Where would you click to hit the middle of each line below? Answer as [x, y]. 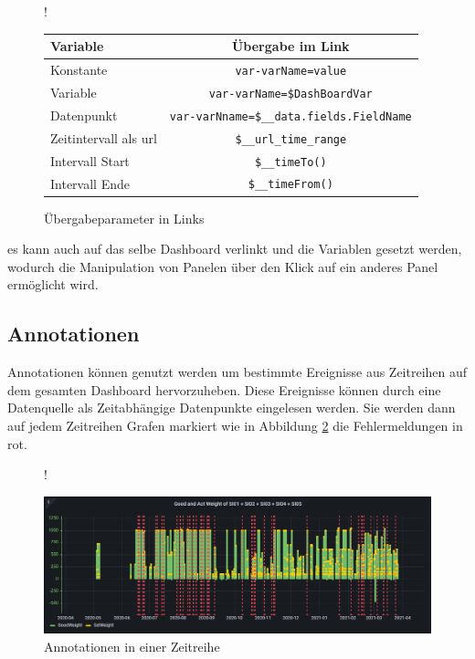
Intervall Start [90, 160]
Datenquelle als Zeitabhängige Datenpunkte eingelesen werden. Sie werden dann [232, 408]
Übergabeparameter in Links [124, 218]
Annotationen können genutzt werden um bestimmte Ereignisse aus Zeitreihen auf [237, 372]
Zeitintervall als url [104, 137]
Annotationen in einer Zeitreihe [132, 646]
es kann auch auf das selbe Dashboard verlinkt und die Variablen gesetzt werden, [235, 249]
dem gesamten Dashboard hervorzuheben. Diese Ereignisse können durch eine [224, 389]
